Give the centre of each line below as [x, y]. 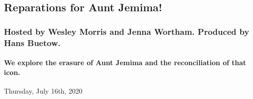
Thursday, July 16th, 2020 [43, 90]
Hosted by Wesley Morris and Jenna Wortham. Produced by [127, 31]
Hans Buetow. [32, 42]
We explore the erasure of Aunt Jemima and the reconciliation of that [125, 62]
